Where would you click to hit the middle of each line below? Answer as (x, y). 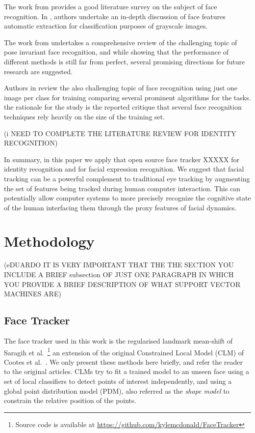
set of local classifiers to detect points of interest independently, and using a (118, 381)
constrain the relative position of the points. (70, 400)
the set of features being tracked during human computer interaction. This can (122, 188)
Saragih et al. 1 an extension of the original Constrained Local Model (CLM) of (124, 351)
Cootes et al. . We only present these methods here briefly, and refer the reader (124, 361)
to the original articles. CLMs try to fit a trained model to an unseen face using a (127, 371)
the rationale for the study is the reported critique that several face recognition (123, 107)
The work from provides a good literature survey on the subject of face (111, 6)
